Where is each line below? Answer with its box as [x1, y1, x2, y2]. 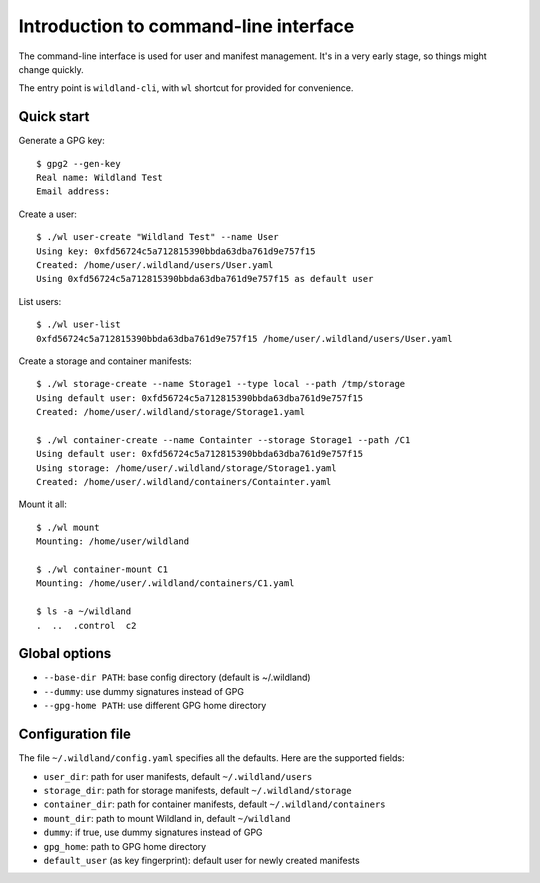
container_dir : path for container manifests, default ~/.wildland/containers [43, 798, 386, 810]
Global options [18, 645, 112, 662]
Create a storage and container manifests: [18, 355, 192, 367]
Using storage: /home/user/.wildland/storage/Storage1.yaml [36, 462, 337, 474]
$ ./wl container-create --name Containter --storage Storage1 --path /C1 [36, 434, 411, 445]
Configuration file [18, 726, 132, 743]
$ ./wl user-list [36, 319, 121, 330]
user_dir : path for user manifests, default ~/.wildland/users [43, 770, 313, 782]
